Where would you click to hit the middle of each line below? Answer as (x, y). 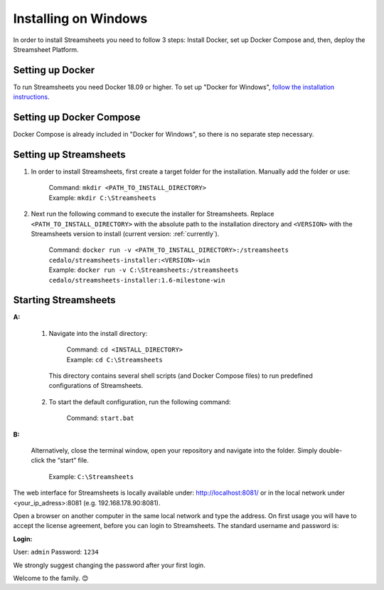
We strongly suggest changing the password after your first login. (109, 565)
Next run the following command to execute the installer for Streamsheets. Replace (153, 214)
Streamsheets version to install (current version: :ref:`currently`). (125, 234)
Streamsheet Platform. (46, 49)
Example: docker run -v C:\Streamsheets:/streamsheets (144, 270)
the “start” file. (68, 460)
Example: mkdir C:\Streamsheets (102, 197)
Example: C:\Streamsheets (91, 476)
